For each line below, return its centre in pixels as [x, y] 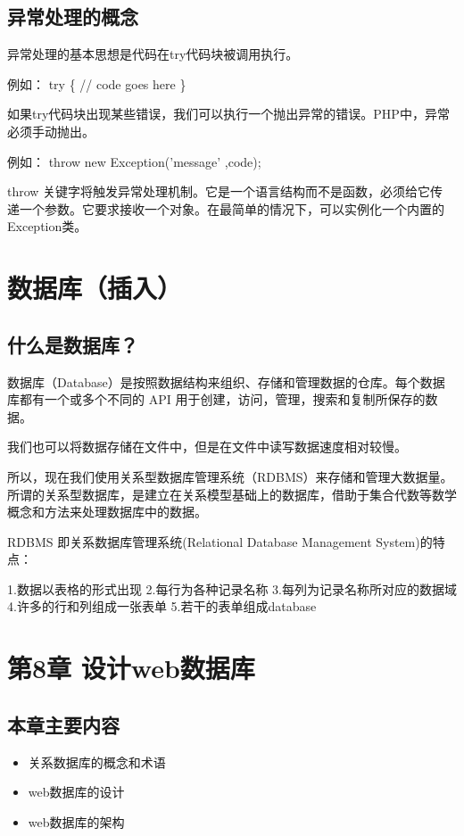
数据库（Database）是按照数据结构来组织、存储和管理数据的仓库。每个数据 [226, 381]
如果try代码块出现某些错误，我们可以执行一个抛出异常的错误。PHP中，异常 [228, 114]
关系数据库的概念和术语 [97, 762]
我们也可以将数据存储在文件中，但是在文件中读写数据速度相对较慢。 [207, 447]
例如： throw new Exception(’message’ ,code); [134, 161]
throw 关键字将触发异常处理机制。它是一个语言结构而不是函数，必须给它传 [225, 191]
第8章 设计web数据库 [131, 668]
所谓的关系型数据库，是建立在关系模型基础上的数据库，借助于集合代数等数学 [232, 494]
